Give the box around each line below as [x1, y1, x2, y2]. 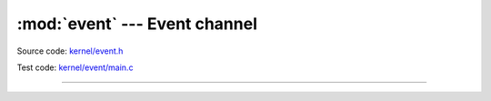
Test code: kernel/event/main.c [16, 62, 134, 73]
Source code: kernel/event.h [16, 45, 124, 56]
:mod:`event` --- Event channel [16, 14, 258, 34]
